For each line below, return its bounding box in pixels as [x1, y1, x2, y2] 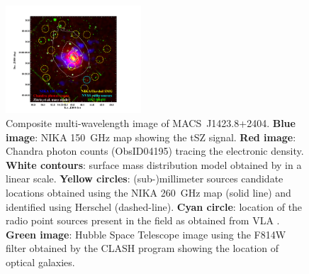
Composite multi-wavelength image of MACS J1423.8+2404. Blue [6, 116, 296, 131]
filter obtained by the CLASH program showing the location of [6, 241, 279, 256]
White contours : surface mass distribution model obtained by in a [6, 157, 302, 172]
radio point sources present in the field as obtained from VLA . [6, 213, 280, 228]
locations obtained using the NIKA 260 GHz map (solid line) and [6, 185, 291, 199]
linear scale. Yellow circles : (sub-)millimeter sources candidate [6, 171, 283, 186]
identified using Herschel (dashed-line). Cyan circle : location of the [6, 199, 303, 214]
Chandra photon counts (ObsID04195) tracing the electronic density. [6, 143, 304, 158]
